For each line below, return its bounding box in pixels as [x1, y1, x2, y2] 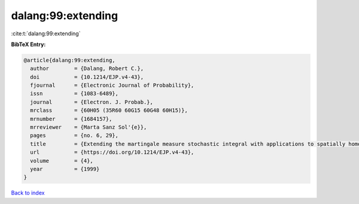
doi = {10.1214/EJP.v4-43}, [30, 74, 144, 80]
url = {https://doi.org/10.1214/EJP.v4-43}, [30, 149, 194, 156]
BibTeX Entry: [11, 41, 46, 48]
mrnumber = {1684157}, [30, 115, 112, 122]
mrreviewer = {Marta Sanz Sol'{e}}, [30, 124, 147, 131]
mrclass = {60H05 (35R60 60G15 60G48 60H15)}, [30, 107, 188, 114]
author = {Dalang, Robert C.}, [30, 65, 144, 72]
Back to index [11, 189, 45, 197]
